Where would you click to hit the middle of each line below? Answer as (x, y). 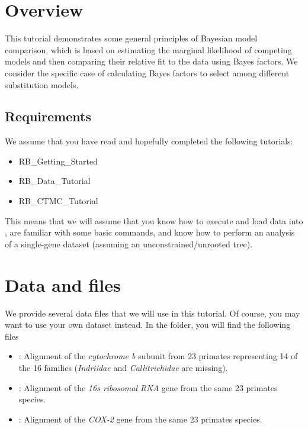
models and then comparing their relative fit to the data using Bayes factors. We (151, 61)
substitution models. (42, 84)
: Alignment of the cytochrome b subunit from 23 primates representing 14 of (158, 356)
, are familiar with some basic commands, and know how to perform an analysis (150, 232)
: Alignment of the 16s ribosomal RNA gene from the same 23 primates (148, 387)
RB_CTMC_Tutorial (58, 201)
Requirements (48, 116)
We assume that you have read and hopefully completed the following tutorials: (149, 141)
